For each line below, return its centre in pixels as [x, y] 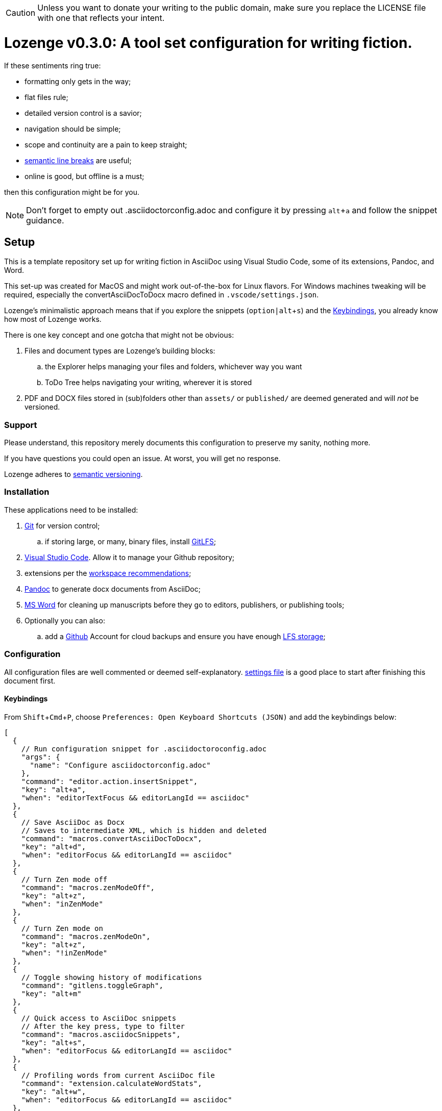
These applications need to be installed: [71, 510]
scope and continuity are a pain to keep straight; [106, 144]
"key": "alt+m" [51, 993]
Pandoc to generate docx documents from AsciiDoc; [113, 589]
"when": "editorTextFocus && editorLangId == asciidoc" [135, 798]
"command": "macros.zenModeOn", [86, 936]
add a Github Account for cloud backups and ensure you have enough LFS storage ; [185, 636]
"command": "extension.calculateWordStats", [112, 1083]
